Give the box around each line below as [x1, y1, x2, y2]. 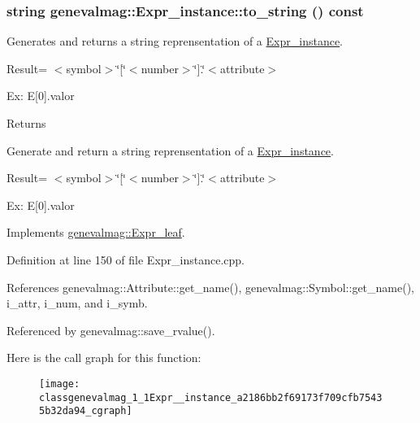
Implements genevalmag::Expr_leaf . [6, 224, 185, 241]
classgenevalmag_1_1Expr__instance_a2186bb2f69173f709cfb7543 [39, 391, 383, 403]
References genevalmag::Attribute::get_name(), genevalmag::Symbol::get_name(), [6, 278, 415, 295]
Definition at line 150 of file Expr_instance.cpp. [6, 251, 245, 268]
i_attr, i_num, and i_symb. [6, 294, 148, 312]
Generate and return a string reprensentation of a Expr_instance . [6, 142, 334, 159]
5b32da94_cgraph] [39, 405, 132, 417]
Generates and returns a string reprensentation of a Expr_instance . [6, 33, 344, 50]
